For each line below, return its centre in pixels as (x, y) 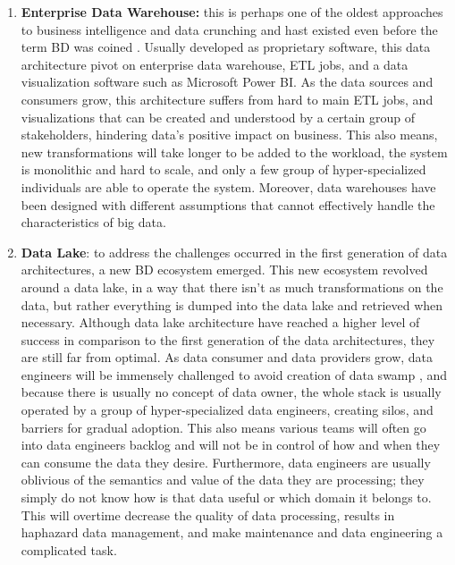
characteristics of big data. (93, 222)
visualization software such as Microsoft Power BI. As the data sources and (227, 82)
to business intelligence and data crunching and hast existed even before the (229, 29)
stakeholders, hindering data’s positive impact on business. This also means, (229, 135)
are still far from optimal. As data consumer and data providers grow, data (227, 357)
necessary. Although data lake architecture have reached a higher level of (220, 322)
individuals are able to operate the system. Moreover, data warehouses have (228, 186)
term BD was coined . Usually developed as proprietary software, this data (226, 47)
